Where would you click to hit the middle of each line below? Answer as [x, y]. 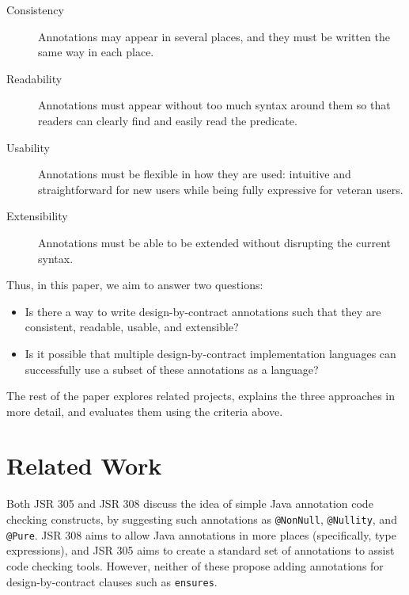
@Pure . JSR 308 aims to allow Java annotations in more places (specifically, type [201, 534]
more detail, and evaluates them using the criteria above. [145, 411]
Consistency [35, 10]
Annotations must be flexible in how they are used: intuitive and [195, 174]
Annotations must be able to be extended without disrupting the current [215, 242]
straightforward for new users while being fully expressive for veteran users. [221, 189]
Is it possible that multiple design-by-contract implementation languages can [210, 353]
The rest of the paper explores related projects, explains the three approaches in [201, 396]
